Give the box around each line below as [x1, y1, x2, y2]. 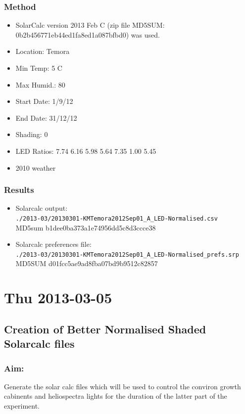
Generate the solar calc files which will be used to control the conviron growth [4, 381, 241, 391]
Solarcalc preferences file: [15, 239, 92, 249]
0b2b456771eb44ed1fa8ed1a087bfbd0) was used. [15, 29, 160, 40]
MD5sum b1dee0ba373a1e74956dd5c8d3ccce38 [15, 222, 156, 232]
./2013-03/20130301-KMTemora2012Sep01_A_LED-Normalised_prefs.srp [15, 251, 239, 258]
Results [4, 184, 34, 196]
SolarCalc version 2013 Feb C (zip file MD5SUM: [15, 20, 165, 30]
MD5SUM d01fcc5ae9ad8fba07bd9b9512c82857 [15, 258, 158, 269]
